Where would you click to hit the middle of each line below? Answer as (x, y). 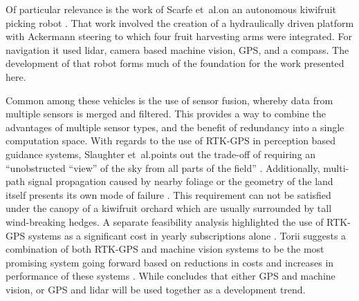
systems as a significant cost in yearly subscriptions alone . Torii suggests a (187, 235)
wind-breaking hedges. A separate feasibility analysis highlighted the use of (165, 221)
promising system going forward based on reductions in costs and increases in (170, 262)
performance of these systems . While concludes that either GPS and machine (171, 276)
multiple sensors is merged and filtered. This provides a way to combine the (166, 114)
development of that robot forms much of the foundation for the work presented (175, 63)
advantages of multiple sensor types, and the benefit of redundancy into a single (175, 127)
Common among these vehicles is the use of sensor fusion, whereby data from (169, 100)
